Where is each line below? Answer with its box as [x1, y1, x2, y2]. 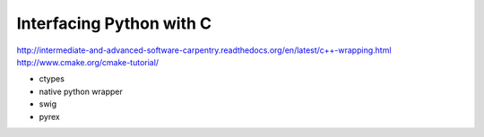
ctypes [39, 73, 65, 84]
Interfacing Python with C [16, 13, 212, 33]
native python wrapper [39, 86, 123, 97]
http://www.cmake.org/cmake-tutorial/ [16, 56, 160, 67]
